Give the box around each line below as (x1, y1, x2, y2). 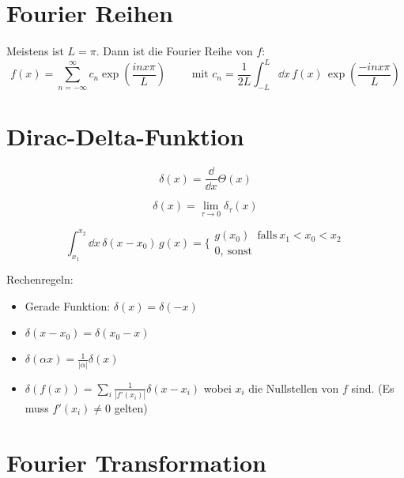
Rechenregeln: (6, 271, 74, 288)
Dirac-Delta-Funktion (6, 120, 244, 152)
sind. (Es (351, 379, 395, 396)
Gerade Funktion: (25, 297, 111, 314)
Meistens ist (6, 43, 64, 59)
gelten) (114, 399, 148, 416)
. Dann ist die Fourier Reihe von (96, 43, 253, 59)
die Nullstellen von (248, 379, 339, 396)
